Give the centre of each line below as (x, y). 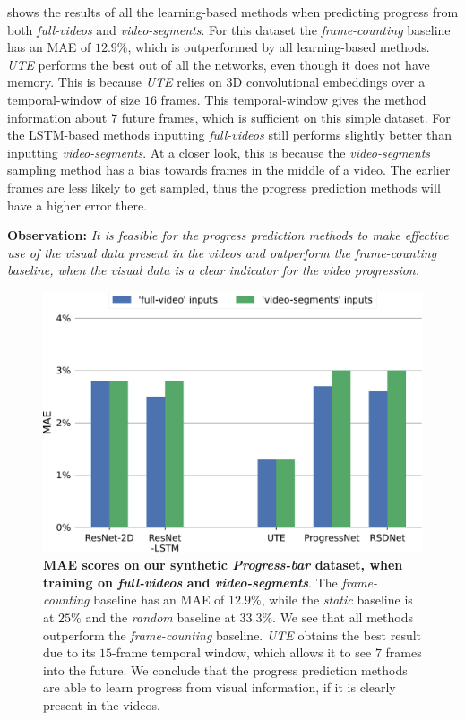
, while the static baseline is (337, 600)
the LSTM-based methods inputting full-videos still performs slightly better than (229, 135)
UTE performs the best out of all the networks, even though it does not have (219, 64)
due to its (69, 652)
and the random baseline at (160, 617)
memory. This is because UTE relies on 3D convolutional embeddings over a (216, 82)
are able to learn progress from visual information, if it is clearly (220, 687)
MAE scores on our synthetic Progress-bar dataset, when (223, 565)
